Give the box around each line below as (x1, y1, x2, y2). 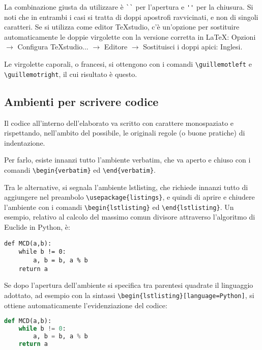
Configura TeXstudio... (17, 41, 89, 52)
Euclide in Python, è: (4, 222, 70, 232)
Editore (104, 41, 128, 52)
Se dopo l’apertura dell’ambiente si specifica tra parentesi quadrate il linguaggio (4, 280, 253, 290)
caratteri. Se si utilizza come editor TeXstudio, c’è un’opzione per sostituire (4, 21, 240, 32)
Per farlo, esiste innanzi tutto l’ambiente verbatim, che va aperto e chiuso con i (4, 154, 251, 165)
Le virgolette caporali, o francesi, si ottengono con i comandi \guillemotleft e (4, 59, 252, 69)
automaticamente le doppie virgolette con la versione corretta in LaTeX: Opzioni (4, 31, 256, 42)
